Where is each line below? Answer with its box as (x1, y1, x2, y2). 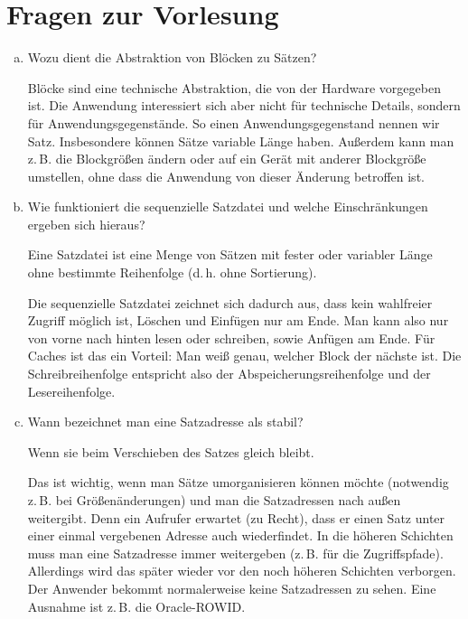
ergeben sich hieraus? (27, 214, 145, 233)
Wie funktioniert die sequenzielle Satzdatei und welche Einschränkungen (27, 197, 428, 216)
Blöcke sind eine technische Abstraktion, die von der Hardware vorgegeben (27, 78, 441, 97)
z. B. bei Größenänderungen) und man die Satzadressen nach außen (27, 491, 401, 509)
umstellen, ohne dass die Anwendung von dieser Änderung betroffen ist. (27, 166, 425, 185)
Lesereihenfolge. (27, 381, 116, 400)
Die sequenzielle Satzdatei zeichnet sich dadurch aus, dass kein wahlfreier (27, 293, 433, 312)
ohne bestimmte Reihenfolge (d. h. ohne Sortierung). (27, 263, 317, 282)
